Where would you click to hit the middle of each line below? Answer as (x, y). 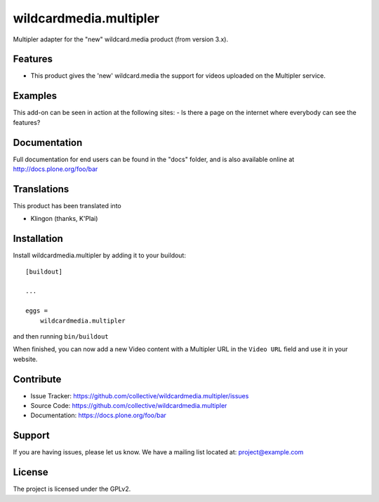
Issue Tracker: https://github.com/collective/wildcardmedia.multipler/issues (140, 395)
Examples (35, 96)
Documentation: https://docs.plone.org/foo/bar (98, 415)
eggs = (37, 311)
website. (25, 359)
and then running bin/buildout (61, 336)
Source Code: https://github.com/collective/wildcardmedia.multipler (129, 406)
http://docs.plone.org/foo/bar (55, 169)
